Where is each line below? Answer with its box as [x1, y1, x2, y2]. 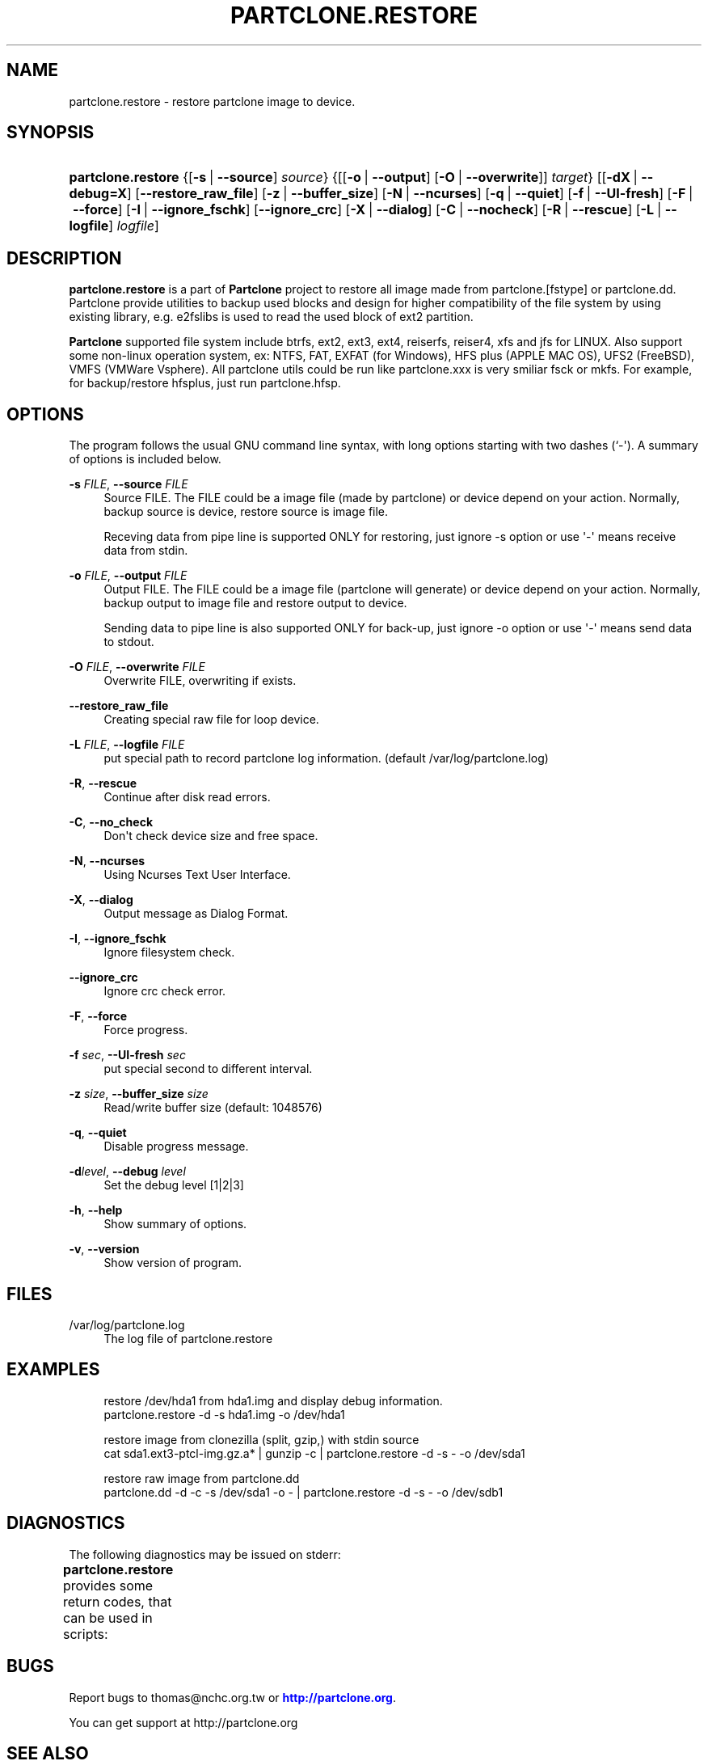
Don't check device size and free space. [103, 829, 318, 843]
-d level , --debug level [69, 1164, 186, 1179]
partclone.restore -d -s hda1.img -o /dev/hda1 [103, 1407, 345, 1421]
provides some [63, 1577, 154, 1594]
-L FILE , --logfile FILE [69, 737, 185, 752]
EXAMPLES [6, 1359, 100, 1380]
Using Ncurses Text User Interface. [103, 868, 291, 882]
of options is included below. [69, 452, 221, 467]
